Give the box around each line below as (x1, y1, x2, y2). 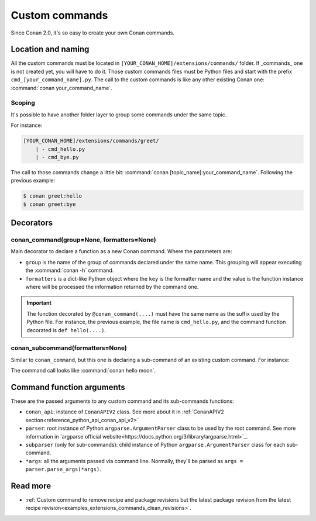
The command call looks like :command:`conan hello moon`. (11, 367, 156, 374)
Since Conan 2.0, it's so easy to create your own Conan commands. (11, 29, 175, 36)
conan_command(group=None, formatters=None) (11, 236, 156, 244)
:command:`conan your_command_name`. (11, 84, 112, 91)
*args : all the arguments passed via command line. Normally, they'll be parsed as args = (25, 457, 243, 464)
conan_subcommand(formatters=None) (11, 344, 127, 352)
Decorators (11, 218, 53, 228)
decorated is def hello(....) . (26, 326, 107, 333)
